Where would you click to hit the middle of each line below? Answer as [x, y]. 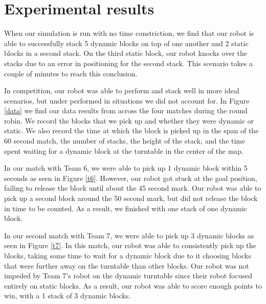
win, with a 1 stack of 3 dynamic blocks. [68, 296]
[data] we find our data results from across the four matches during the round [126, 110]
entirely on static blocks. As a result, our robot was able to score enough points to [133, 285]
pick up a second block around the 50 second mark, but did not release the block [131, 198]
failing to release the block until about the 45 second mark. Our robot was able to [133, 188]
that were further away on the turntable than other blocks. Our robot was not [127, 265]
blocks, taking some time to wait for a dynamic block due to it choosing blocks [128, 255]
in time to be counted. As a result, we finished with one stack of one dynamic [126, 208]
